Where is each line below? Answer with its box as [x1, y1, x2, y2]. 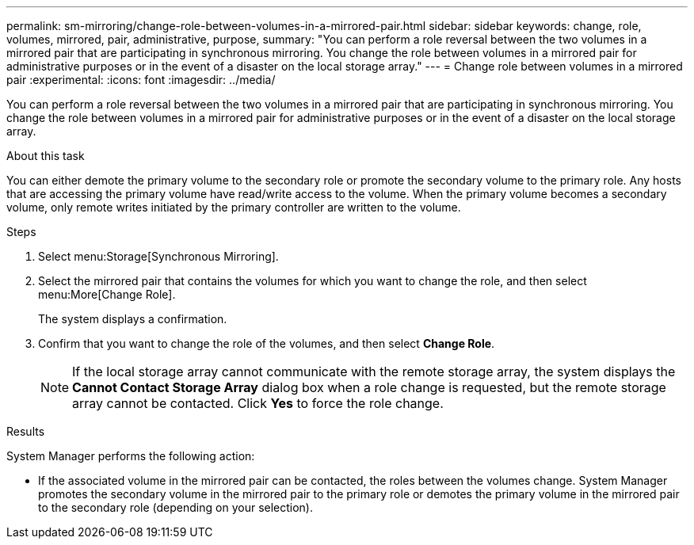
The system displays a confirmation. [38, 312, 227, 326]
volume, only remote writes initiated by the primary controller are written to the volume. [6, 200, 461, 214]
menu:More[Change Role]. [38, 288, 176, 301]
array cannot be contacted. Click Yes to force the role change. [72, 395, 444, 411]
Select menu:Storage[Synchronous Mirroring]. [38, 250, 279, 263]
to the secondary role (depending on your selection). [38, 501, 314, 514]
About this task [6, 149, 85, 162]
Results [6, 425, 45, 438]
